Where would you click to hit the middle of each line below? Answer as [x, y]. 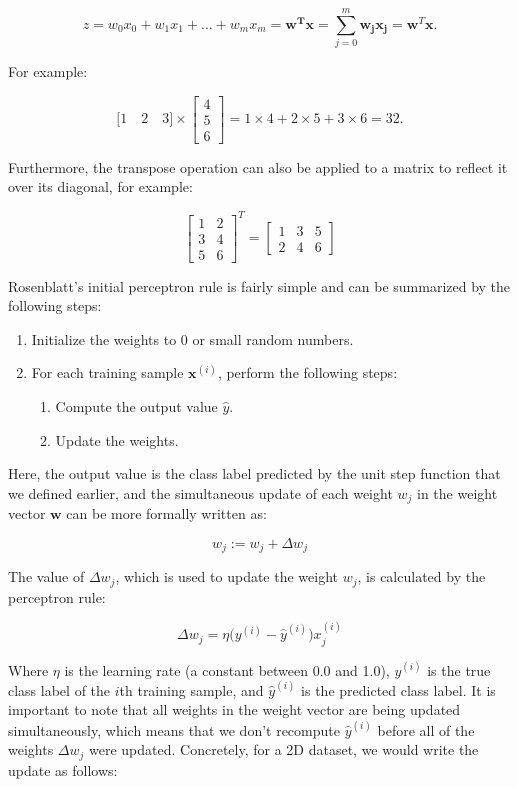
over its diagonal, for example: [100, 186]
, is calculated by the [421, 576]
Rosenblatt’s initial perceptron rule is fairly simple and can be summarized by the [259, 285]
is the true [459, 669]
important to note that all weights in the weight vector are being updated [234, 709]
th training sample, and [191, 689]
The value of [46, 576]
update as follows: [63, 769]
